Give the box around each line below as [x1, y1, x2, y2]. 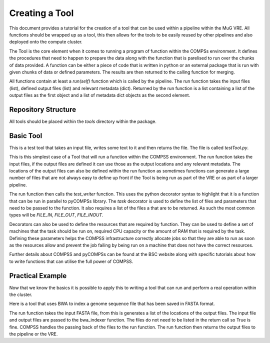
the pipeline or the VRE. [9, 330, 58, 337]
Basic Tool [9, 131, 42, 140]
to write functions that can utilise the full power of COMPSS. [9, 258, 133, 264]
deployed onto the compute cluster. [9, 39, 82, 45]
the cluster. [9, 291, 32, 297]
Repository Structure [9, 105, 76, 113]
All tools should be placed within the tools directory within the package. [9, 118, 157, 124]
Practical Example [9, 271, 67, 280]
